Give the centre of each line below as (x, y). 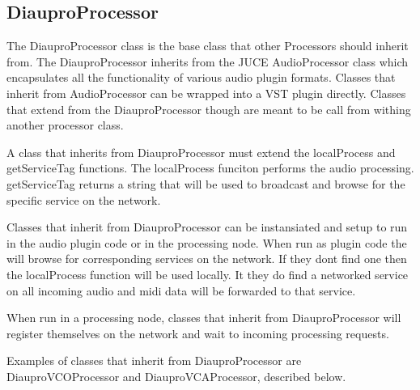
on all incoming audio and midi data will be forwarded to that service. (181, 290)
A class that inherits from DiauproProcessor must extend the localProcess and (201, 152)
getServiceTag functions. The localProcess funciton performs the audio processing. (210, 168)
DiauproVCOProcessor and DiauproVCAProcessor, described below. (176, 376)
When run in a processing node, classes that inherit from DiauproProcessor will (204, 318)
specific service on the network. (84, 199)
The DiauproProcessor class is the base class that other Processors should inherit (208, 46)
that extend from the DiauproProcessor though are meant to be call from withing (209, 109)
